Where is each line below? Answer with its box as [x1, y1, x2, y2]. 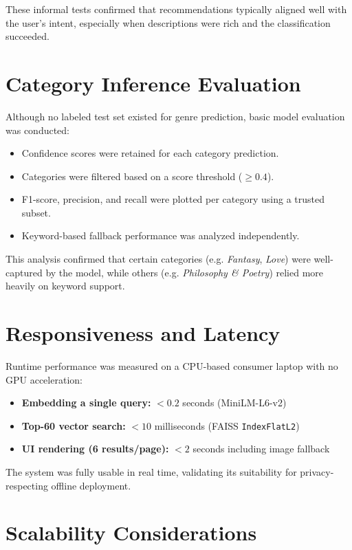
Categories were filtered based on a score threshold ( [21, 168, 243, 183]
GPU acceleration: [5, 372, 82, 386]
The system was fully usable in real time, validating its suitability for [5, 465, 297, 478]
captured [5, 265, 43, 279]
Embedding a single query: [21, 395, 151, 410]
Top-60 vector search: [21, 418, 126, 432]
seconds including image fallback [192, 441, 330, 456]
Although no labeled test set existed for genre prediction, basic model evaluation [5, 109, 345, 123]
